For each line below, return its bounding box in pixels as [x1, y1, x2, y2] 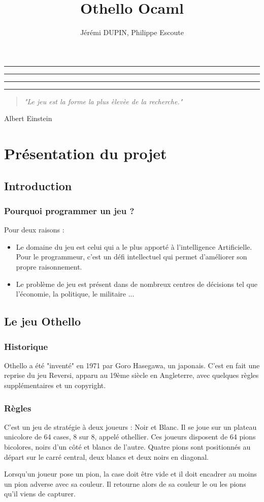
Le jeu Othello [4, 313, 81, 329]
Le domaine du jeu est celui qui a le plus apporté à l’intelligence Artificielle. [16, 241, 252, 252]
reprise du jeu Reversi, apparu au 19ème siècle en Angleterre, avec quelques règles [4, 370, 259, 380]
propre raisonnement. [16, 261, 82, 272]
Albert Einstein [4, 113, 52, 124]
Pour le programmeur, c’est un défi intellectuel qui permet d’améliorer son [16, 251, 247, 262]
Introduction [4, 178, 72, 193]
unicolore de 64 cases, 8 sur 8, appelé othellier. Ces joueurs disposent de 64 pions [4, 431, 256, 442]
